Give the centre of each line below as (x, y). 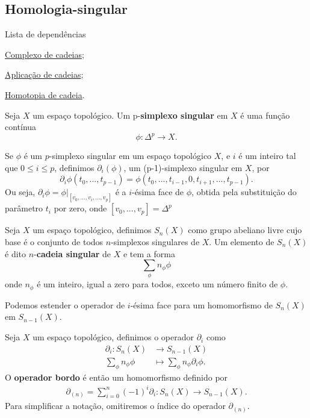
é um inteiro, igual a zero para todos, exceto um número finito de (157, 284)
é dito (15, 253)
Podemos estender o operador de (65, 304)
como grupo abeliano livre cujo (245, 230)
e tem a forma (149, 253)
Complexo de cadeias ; (45, 54)
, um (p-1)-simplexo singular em (183, 167)
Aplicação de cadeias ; (44, 74)
